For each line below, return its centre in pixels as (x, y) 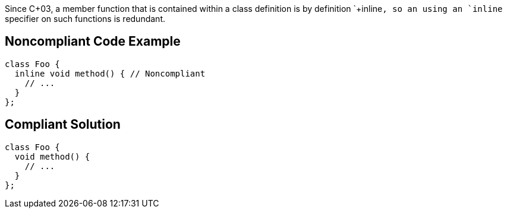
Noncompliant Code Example (93, 42)
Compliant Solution (63, 125)
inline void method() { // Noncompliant (110, 73)
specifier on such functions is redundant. (85, 19)
